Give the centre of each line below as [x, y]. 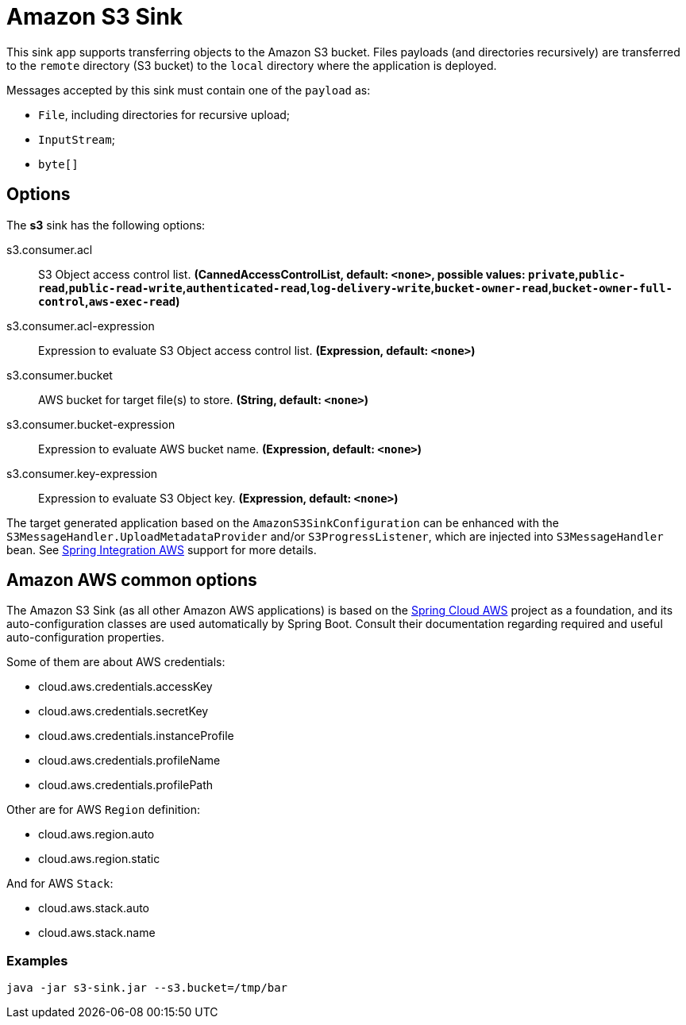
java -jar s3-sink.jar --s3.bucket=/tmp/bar [147, 988]
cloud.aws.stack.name [97, 933]
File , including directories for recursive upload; [164, 114]
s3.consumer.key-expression [82, 473]
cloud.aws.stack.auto [94, 908]
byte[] [58, 164]
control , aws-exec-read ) [109, 301]
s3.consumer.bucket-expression [91, 424]
